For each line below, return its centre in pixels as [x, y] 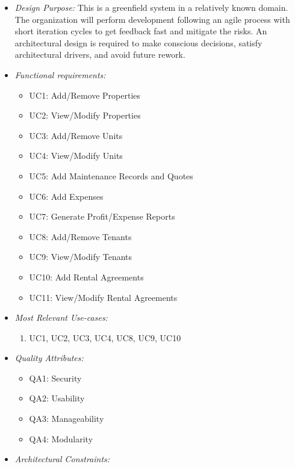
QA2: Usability [57, 398]
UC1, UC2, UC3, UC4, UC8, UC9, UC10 [105, 337]
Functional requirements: [60, 74]
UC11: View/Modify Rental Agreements [103, 297]
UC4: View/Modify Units [76, 156]
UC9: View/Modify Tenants [81, 257]
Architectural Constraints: [62, 459]
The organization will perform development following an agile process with [152, 19]
